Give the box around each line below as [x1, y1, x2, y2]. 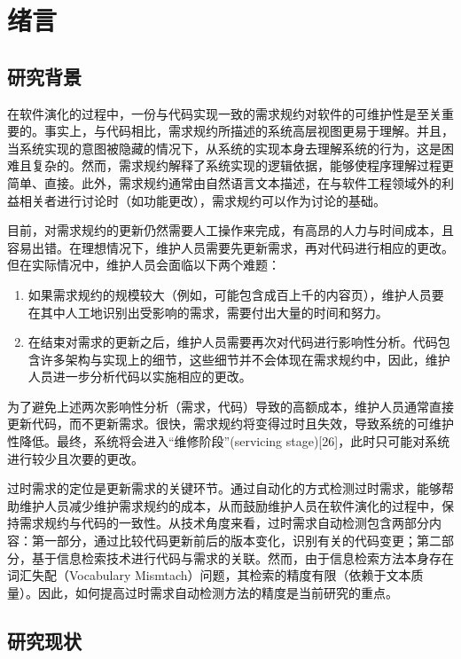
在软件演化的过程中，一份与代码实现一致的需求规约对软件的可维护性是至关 [7, 104, 441, 122]
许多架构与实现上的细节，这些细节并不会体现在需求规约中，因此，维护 [40, 349, 450, 368]
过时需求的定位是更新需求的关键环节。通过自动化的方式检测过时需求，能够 [7, 479, 441, 498]
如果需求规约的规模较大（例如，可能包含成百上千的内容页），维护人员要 [27, 285, 444, 303]
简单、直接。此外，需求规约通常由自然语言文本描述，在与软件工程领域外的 [7, 173, 441, 192]
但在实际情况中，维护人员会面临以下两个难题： [7, 255, 280, 274]
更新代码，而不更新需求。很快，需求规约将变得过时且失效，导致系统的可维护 [7, 414, 454, 433]
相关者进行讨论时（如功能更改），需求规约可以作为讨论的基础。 [19, 191, 386, 209]
